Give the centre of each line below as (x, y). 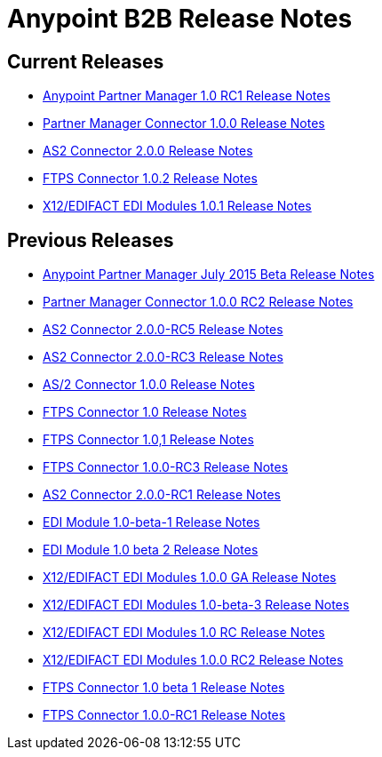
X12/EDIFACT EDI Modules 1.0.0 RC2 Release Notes (193, 660)
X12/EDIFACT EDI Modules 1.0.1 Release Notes (177, 206)
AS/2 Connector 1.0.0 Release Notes (149, 385)
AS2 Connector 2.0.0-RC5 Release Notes (163, 330)
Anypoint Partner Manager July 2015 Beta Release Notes (209, 275)
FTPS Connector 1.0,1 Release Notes (148, 440)
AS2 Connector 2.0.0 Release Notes (148, 151)
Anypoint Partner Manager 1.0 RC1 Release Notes (187, 96)
